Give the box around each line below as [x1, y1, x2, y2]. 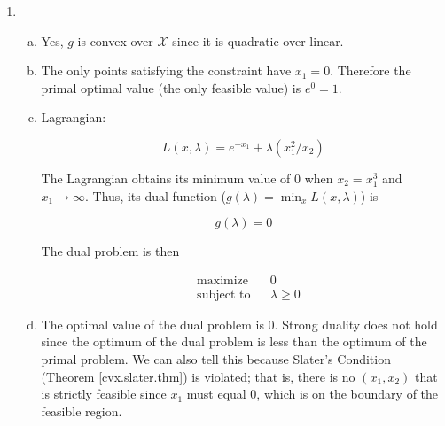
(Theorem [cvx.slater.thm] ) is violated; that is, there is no [41, 367, 355, 385]
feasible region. [41, 401, 122, 420]
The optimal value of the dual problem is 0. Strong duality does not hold [41, 314, 438, 333]
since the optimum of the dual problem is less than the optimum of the [41, 332, 427, 351]
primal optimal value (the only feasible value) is [41, 78, 301, 97]
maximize [197, 274, 249, 287]
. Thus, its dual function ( [85, 186, 226, 205]
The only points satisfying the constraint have [41, 61, 292, 80]
